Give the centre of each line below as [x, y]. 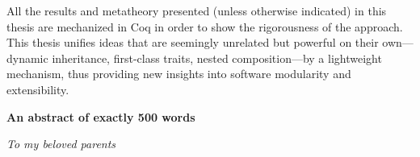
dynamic [27, 58]
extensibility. [38, 89]
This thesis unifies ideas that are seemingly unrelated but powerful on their [193, 42]
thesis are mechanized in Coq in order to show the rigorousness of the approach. [205, 26]
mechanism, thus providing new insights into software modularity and [179, 74]
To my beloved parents [61, 144]
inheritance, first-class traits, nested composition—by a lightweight [217, 58]
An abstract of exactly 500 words [101, 116]
